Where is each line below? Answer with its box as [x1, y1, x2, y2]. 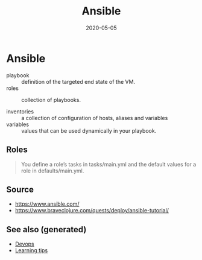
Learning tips [14, 247, 48, 254]
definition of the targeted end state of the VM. [21, 78, 136, 85]
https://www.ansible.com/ [14, 200, 80, 208]
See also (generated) [6, 224, 87, 235]
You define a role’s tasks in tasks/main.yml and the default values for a [21, 160, 197, 168]
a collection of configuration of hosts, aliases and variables [21, 114, 168, 121]
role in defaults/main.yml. [21, 167, 84, 174]
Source [6, 184, 34, 194]
